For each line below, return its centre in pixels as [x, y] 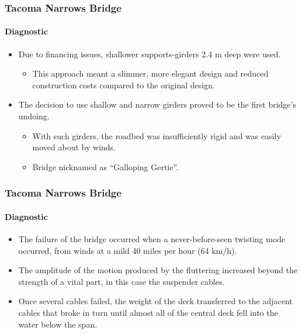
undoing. [34, 116]
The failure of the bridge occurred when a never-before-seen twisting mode [152, 239]
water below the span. [58, 324]
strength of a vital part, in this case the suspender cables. [122, 281]
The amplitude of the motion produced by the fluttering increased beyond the [158, 270]
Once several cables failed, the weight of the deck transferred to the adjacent [155, 301]
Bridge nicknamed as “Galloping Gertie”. [105, 166]
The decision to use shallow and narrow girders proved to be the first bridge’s [157, 104]
